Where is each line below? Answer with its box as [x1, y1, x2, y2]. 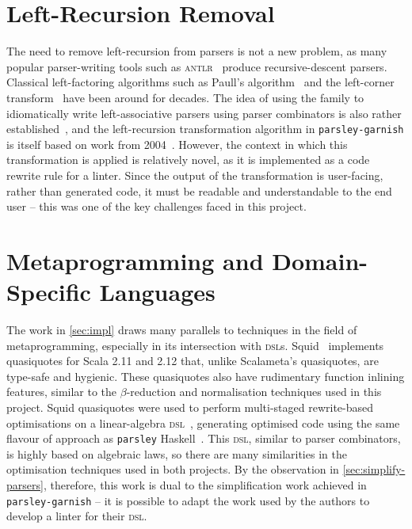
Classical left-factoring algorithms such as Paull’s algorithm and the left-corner [6, 74, 395, 90]
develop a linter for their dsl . [6, 508, 147, 524]
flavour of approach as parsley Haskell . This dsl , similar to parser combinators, [6, 430, 401, 447]
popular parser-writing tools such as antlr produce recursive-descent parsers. [6, 58, 387, 74]
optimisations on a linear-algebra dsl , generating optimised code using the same [6, 414, 400, 431]
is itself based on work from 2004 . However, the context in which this [6, 135, 348, 152]
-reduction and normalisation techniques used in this [126, 383, 382, 400]
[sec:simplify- [342, 461, 406, 478]
